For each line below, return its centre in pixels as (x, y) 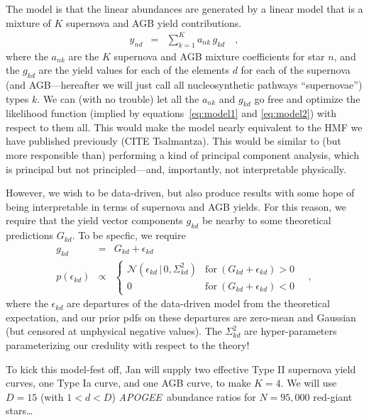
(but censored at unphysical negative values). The (114, 331)
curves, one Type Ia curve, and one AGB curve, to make (128, 383)
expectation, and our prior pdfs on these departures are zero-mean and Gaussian (181, 317)
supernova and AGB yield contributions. (154, 22)
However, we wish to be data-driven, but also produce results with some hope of (180, 193)
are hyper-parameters (291, 331)
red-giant (333, 396)
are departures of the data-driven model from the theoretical (198, 303)
